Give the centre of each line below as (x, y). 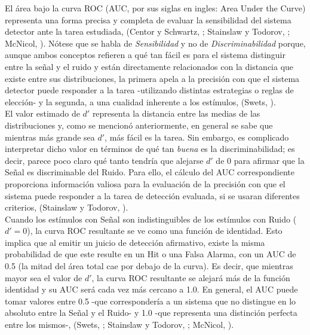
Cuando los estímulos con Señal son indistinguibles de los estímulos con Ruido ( (151, 219)
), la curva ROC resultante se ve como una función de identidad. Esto (155, 231)
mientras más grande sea (50, 137)
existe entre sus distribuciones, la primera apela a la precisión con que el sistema (152, 78)
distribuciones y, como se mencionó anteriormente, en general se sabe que (139, 125)
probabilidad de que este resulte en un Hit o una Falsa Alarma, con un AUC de (151, 254)
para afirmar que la (269, 160)
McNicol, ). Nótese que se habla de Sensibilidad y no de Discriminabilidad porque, (155, 43)
